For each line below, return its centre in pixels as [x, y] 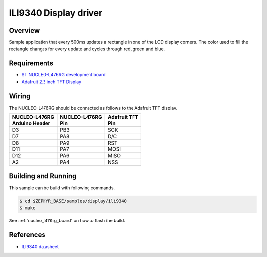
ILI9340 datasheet [40, 246]
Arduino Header [31, 123]
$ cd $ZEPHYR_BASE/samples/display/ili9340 [73, 201]
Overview [24, 30]
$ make [27, 208]
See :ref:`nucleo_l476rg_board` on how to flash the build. [67, 220]
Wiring [20, 96]
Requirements [31, 63]
